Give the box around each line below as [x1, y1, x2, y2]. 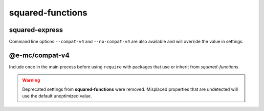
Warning [22, 78, 40, 83]
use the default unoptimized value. [22, 93, 92, 99]
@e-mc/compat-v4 [9, 51, 70, 59]
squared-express [9, 26, 63, 34]
